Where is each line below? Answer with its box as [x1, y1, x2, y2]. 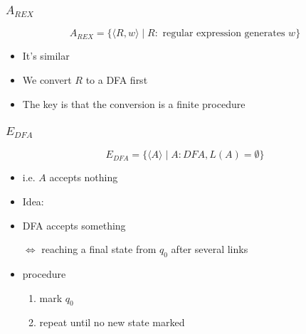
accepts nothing [49, 170, 118, 185]
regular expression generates [162, 28, 285, 39]
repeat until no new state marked [39, 315, 185, 330]
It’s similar [22, 48, 70, 63]
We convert [22, 72, 72, 87]
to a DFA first [85, 72, 148, 87]
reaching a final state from [41, 242, 157, 257]
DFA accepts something [22, 217, 126, 232]
